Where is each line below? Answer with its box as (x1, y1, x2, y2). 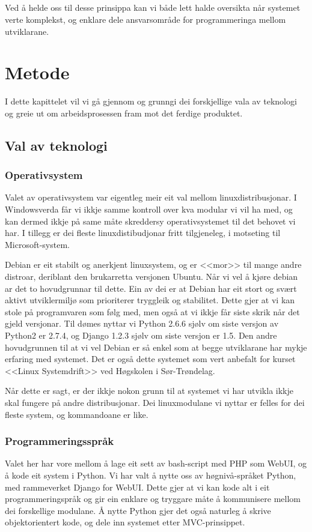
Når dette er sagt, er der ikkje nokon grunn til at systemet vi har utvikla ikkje (5, 384, 293, 397)
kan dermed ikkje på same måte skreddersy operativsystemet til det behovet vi (5, 214, 296, 227)
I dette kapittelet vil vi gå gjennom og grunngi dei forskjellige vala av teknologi (5, 95, 297, 107)
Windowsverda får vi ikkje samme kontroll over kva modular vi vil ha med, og (5, 203, 293, 216)
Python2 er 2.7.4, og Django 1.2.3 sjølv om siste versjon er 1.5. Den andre (5, 329, 277, 341)
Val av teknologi (5, 136, 108, 154)
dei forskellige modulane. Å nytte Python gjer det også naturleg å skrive (5, 504, 271, 516)
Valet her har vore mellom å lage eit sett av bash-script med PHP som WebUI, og (5, 457, 307, 470)
